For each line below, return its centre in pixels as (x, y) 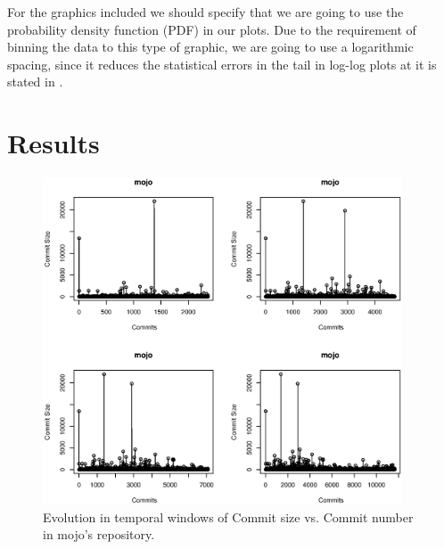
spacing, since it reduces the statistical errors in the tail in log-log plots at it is (222, 64)
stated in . (35, 82)
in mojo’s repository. (99, 534)
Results (53, 143)
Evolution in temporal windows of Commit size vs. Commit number (228, 516)
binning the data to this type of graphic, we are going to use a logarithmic (210, 47)
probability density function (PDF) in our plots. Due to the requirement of (212, 29)
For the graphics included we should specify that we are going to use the (206, 12)
